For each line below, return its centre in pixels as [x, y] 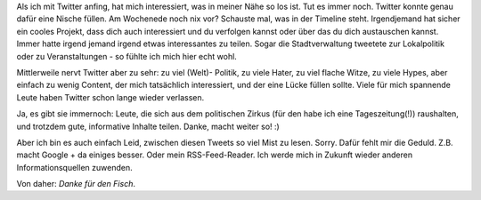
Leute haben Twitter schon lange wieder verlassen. [110, 97]
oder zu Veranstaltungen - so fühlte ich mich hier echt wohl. [127, 56]
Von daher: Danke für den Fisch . [76, 184]
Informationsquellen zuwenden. [74, 167]
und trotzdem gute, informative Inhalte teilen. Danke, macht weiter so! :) [148, 126]
